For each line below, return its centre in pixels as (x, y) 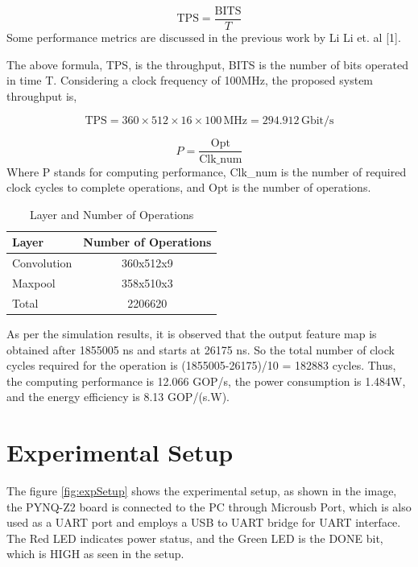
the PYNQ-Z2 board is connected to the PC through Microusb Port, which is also (209, 506)
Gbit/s (317, 121)
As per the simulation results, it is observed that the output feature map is (192, 333)
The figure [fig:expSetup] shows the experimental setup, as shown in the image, (202, 490)
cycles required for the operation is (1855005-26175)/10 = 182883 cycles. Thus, (201, 365)
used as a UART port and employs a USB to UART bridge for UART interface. (204, 522)
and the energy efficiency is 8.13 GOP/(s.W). (118, 397)
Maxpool (34, 282)
